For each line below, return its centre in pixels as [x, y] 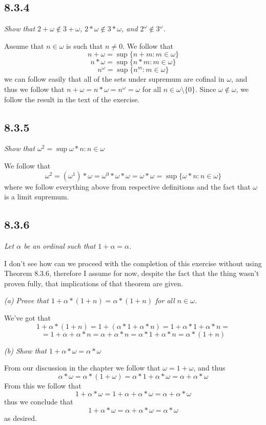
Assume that [24, 45]
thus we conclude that [39, 402]
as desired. [21, 418]
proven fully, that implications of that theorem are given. [94, 283]
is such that [85, 45]
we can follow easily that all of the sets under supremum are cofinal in [114, 79]
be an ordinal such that [60, 246]
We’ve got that [27, 318]
